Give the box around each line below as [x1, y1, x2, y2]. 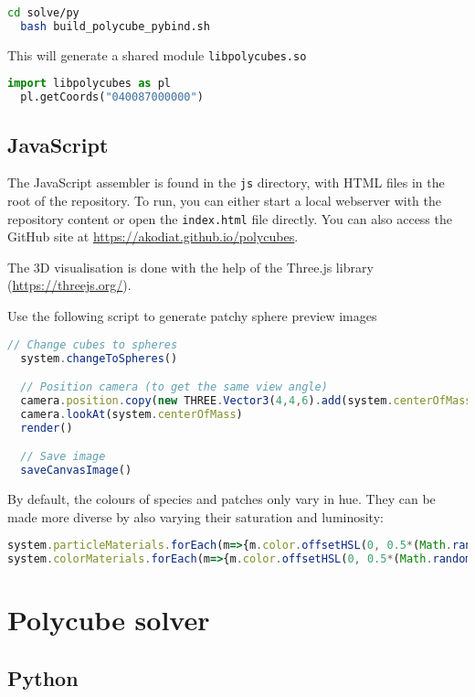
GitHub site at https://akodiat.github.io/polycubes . [7, 227, 299, 246]
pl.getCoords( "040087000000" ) [20, 91, 204, 104]
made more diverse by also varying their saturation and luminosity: [7, 507, 384, 526]
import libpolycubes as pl [7, 77, 171, 91]
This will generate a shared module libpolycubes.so [7, 45, 307, 64]
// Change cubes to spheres [7, 338, 178, 351]
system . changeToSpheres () [20, 351, 178, 365]
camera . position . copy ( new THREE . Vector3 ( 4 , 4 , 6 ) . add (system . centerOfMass [20, 393, 472, 407]
